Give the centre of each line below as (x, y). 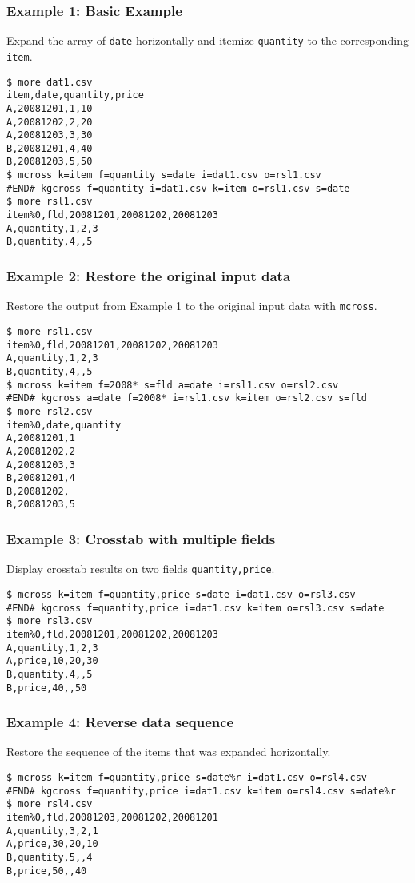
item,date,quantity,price (75, 95)
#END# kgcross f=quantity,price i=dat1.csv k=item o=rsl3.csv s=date (196, 608)
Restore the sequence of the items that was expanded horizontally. (169, 752)
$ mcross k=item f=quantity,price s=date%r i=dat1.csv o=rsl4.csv (187, 778)
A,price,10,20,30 (52, 661)
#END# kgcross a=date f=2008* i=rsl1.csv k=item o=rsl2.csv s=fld (187, 398)
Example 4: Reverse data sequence (120, 722)
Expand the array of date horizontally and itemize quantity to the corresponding (207, 40)
